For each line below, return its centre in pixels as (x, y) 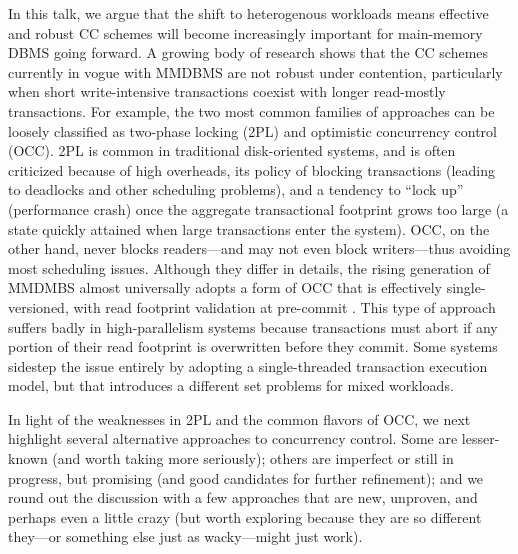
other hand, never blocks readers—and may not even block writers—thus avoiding (259, 248)
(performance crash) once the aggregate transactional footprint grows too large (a (258, 208)
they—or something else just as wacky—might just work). (185, 536)
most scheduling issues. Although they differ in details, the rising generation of (249, 267)
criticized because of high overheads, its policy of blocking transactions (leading (252, 169)
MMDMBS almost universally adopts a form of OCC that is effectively (225, 287)
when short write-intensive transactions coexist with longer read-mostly (227, 91)
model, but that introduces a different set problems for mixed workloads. (231, 385)
